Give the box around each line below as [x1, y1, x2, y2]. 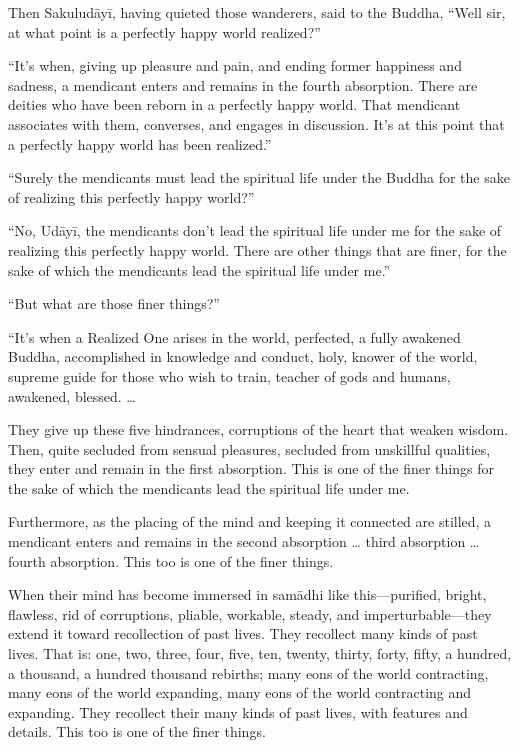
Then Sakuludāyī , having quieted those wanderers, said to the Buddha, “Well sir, [8, 2, 506, 22]
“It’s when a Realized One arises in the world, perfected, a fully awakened [8, 326, 461, 347]
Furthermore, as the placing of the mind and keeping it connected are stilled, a [8, 511, 492, 532]
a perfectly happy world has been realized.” [8, 133, 272, 154]
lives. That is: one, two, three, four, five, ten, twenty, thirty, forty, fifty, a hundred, [8, 643, 512, 664]
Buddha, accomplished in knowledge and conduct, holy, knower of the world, [8, 346, 478, 367]
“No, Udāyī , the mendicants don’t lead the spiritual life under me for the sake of [8, 220, 502, 241]
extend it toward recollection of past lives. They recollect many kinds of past [8, 623, 478, 644]
